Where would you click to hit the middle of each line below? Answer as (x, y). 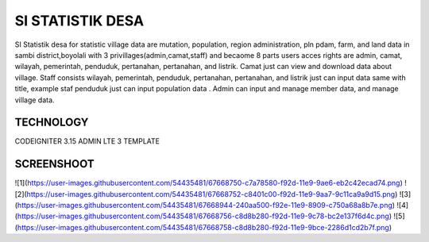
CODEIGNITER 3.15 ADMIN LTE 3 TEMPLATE (87, 141)
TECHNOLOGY (52, 123)
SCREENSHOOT (54, 164)
